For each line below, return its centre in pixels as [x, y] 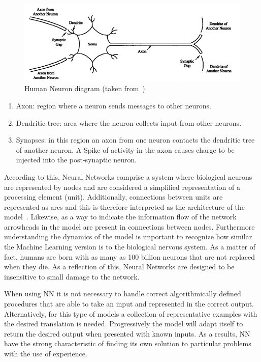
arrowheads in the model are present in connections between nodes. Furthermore [129, 226]
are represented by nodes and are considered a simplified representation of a [122, 187]
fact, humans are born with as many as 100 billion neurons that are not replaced [130, 256]
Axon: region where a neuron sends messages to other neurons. [113, 105]
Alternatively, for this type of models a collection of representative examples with [131, 313]
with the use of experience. [46, 353]
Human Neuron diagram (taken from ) [85, 88]
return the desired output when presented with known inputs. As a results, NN [127, 333]
